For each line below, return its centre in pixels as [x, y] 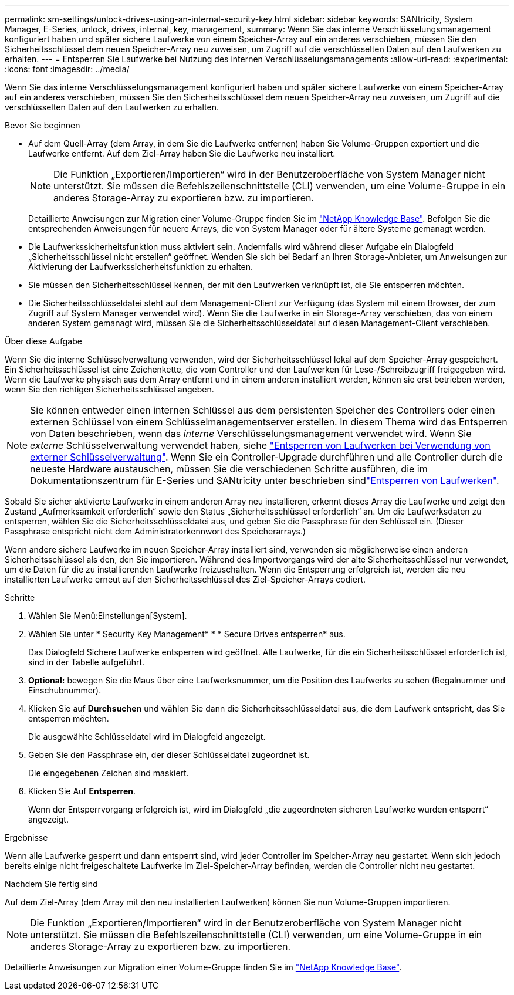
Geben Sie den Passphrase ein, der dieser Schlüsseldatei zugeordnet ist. [169, 755]
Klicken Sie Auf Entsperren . [82, 791]
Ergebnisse [26, 837]
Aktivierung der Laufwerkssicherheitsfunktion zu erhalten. [141, 267]
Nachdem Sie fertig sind [51, 884]
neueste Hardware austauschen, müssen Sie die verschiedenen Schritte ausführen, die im [229, 469]
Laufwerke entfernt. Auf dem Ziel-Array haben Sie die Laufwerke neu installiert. [182, 153]
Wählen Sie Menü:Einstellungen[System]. [108, 616]
